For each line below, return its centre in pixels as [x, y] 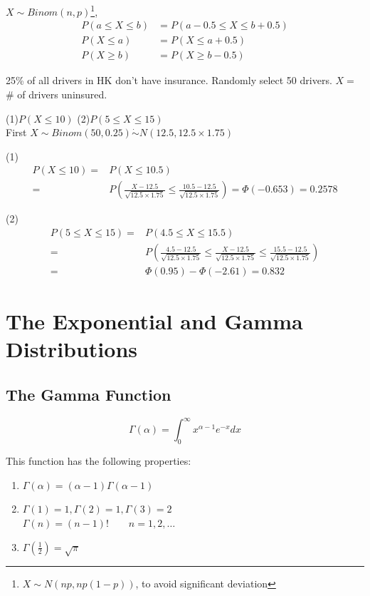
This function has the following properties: [99, 461]
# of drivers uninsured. [57, 94]
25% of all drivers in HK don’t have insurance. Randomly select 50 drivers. [169, 80]
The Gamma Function [89, 395]
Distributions [72, 349]
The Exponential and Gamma [154, 321]
